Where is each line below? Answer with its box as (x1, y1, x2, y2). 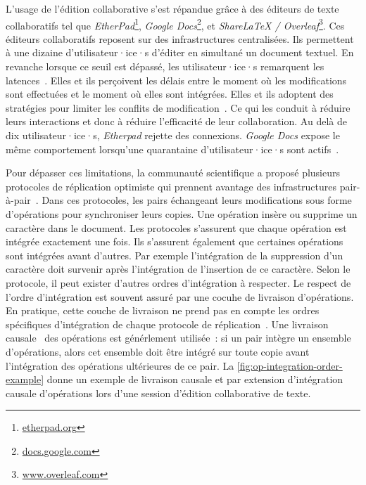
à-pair (6, 193, 31, 207)
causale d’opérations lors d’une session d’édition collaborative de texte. (6, 385, 311, 400)
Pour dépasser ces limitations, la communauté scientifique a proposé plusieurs (6, 165, 341, 180)
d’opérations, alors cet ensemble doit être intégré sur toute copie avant (6, 344, 310, 358)
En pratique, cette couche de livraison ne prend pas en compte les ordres (6, 303, 320, 318)
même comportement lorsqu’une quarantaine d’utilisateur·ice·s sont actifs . (6, 141, 339, 156)
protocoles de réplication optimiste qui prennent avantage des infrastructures (6, 179, 337, 193)
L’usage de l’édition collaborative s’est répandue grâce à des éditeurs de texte (6, 1, 339, 15)
